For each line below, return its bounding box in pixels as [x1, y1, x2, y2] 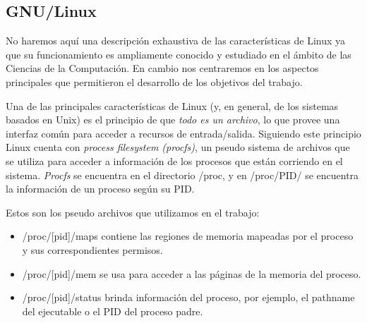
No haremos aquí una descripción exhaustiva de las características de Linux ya [6, 33, 346, 48]
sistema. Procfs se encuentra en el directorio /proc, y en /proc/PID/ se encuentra [6, 167, 359, 182]
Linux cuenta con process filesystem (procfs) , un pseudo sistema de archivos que [6, 140, 350, 154]
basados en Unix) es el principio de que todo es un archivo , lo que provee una [6, 112, 340, 127]
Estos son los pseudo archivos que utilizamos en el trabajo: [6, 205, 260, 219]
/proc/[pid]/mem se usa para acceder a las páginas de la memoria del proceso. [22, 266, 361, 281]
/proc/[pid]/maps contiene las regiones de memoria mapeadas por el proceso [22, 228, 354, 243]
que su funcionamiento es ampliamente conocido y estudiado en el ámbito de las [6, 47, 351, 61]
